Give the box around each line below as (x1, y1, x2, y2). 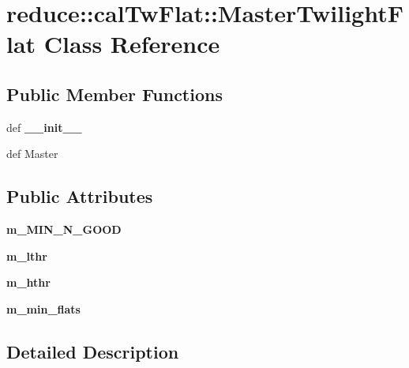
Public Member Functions (6, 81, 223, 106)
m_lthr (6, 247, 47, 264)
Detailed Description (6, 339, 179, 363)
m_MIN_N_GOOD (6, 221, 122, 238)
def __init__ (6, 118, 82, 135)
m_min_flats (6, 300, 81, 317)
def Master (6, 145, 58, 162)
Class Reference (43, 28, 220, 60)
